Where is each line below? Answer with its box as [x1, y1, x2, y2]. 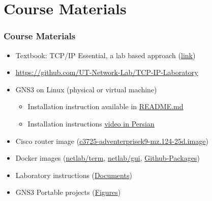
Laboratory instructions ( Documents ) [15, 169, 132, 180]
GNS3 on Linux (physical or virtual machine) [15, 84, 157, 94]
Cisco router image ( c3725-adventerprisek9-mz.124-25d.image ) [15, 135, 208, 146]
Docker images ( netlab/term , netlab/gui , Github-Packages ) [15, 153, 200, 163]
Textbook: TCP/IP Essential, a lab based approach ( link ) [15, 49, 196, 60]
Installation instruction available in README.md [27, 101, 184, 112]
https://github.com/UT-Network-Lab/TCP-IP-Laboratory [15, 67, 198, 78]
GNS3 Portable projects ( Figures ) [15, 187, 121, 197]
